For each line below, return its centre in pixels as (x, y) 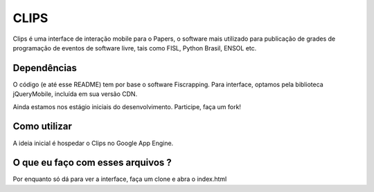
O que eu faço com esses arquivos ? (92, 163)
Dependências (45, 68)
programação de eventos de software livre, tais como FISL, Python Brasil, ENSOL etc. (135, 48)
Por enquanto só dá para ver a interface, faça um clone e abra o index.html (120, 179)
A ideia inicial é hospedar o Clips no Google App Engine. (93, 143)
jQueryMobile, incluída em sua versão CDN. (75, 94)
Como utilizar (43, 127)
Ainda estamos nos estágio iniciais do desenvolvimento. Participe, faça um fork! (127, 106)
